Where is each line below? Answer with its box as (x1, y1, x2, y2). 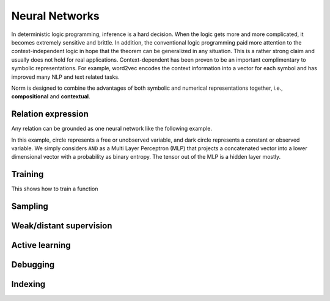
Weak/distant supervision (11, 220, 112, 231)
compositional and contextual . (11, 93, 91, 100)
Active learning (11, 240, 71, 250)
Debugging (11, 259, 55, 270)
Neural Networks (11, 9, 100, 23)
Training (11, 169, 44, 180)
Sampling (11, 201, 49, 212)
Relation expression (11, 109, 89, 119)
